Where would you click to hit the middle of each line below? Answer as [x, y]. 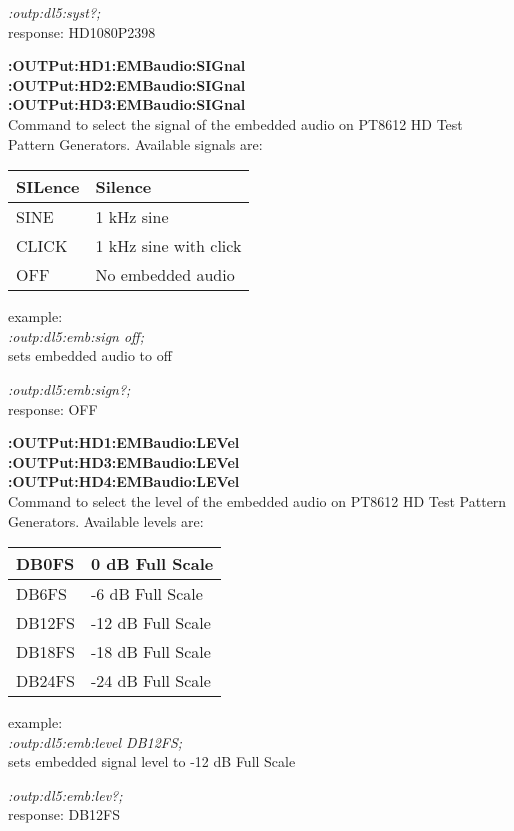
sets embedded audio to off [90, 355]
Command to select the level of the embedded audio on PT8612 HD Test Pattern [257, 500]
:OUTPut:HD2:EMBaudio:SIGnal [127, 84]
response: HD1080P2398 [82, 31]
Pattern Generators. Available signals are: [135, 143]
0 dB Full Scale [152, 564]
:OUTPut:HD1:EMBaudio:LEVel [124, 442]
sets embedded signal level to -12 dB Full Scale [152, 761]
